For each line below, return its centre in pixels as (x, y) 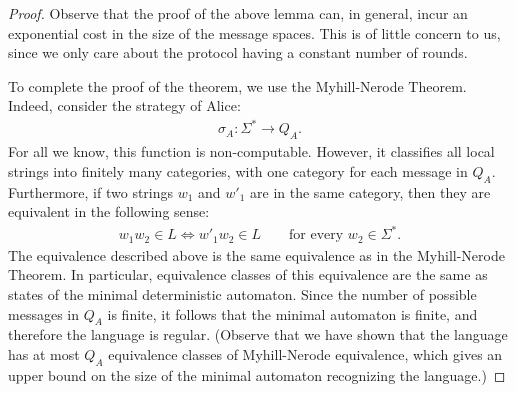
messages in (43, 313)
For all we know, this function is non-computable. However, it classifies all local (251, 151)
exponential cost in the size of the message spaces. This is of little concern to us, (254, 32)
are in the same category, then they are (370, 191)
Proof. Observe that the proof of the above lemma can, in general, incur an (238, 13)
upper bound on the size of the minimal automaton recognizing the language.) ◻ (257, 374)
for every (316, 235)
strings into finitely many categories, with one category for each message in (238, 170)
